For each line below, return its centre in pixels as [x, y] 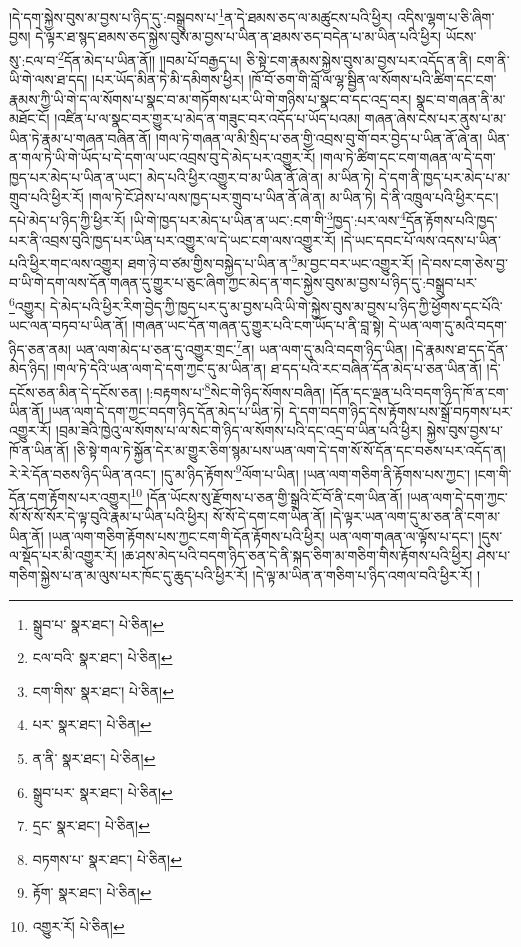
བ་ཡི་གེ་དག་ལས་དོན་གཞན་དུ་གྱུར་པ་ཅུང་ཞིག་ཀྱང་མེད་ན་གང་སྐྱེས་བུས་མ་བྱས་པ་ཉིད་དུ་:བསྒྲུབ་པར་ [243, 282]
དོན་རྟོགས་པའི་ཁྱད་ [451, 219]
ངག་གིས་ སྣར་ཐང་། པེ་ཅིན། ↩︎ [103, 690]
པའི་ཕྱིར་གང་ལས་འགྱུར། [66, 262]
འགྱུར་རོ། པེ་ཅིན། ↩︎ [78, 925]
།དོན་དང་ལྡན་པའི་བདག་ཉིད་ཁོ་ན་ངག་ [419, 391]
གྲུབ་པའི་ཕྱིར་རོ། [46, 196]
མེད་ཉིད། [29, 368]
